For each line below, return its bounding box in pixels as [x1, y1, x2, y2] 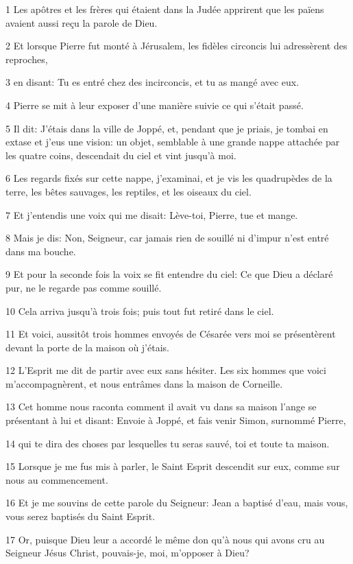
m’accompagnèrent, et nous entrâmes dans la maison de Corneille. [5, 376, 283, 390]
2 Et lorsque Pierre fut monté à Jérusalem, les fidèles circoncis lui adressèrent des [5, 38, 348, 53]
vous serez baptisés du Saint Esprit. [5, 509, 156, 524]
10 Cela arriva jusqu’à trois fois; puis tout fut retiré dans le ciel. [5, 303, 274, 318]
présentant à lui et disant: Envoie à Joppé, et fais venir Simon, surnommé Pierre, [5, 413, 346, 427]
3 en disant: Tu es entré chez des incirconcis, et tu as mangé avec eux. [5, 75, 300, 89]
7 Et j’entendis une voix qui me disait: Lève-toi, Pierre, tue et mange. [5, 207, 298, 222]
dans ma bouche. [5, 244, 76, 258]
